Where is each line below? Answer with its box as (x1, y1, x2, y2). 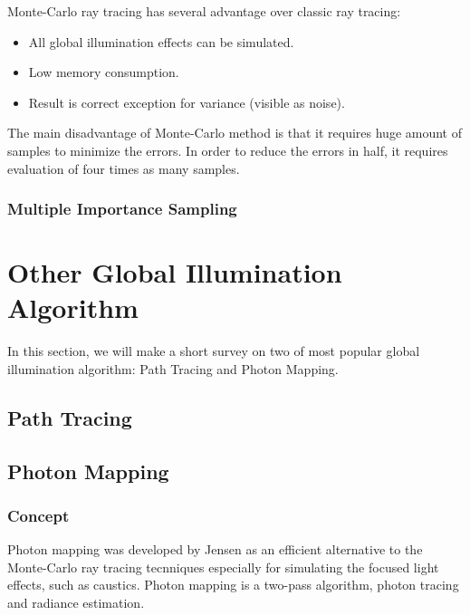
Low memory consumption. (28, 62, 179, 82)
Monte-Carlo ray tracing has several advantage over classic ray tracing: (7, 2, 401, 20)
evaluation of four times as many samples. (7, 159, 240, 178)
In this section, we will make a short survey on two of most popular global (7, 341, 420, 360)
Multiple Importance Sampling (7, 197, 237, 220)
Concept (7, 504, 70, 526)
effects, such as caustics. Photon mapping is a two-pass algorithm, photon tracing (7, 575, 459, 594)
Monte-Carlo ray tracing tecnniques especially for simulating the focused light (7, 557, 439, 576)
